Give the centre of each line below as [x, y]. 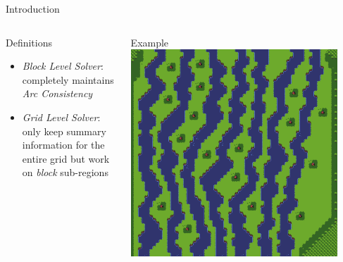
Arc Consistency [57, 93]
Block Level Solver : [63, 66]
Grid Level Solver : [61, 117]
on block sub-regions [65, 172]
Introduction [33, 8]
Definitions [29, 42]
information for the [63, 145]
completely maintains [68, 79]
